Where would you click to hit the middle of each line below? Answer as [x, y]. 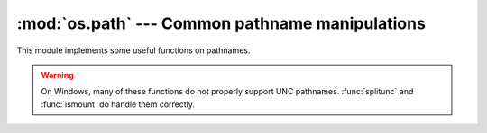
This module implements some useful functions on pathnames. [133, 50]
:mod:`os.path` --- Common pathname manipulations [221, 23]
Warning [57, 75]
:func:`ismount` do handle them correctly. [118, 104]
